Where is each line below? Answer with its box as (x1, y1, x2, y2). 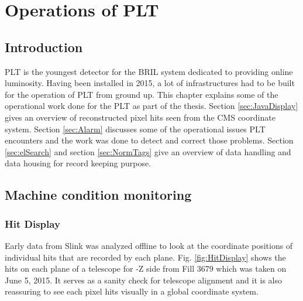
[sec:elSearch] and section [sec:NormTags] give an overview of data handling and (5, 145, 291, 158)
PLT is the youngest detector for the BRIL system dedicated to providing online (5, 65, 293, 77)
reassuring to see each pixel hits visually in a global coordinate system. (5, 285, 259, 297)
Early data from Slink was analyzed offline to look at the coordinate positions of (5, 239, 293, 251)
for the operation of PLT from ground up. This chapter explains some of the (5, 88, 278, 100)
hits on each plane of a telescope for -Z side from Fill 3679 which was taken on (5, 262, 287, 275)
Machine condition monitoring (5, 186, 192, 204)
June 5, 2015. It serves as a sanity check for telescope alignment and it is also (5, 273, 283, 286)
